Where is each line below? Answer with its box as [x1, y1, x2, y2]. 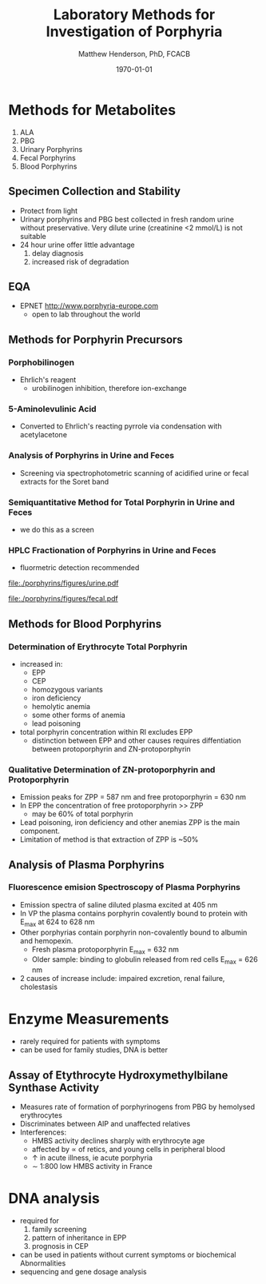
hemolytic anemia [31, 701, 90, 711]
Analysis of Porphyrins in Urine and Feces [8, 450, 174, 461]
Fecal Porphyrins [19, 153, 76, 162]
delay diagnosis [31, 248, 84, 257]
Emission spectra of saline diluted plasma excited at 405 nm [19, 899, 218, 909]
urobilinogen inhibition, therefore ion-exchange [31, 384, 187, 393]
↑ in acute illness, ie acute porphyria [31, 1153, 153, 1162]
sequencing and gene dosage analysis [19, 1266, 147, 1276]
